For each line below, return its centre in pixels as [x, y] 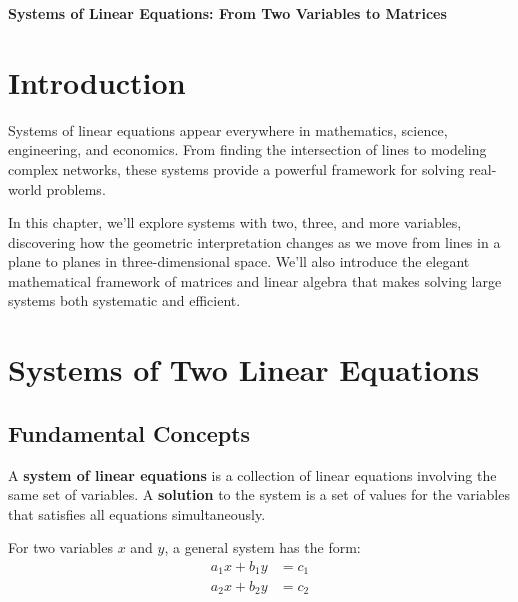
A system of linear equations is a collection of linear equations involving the [252, 474]
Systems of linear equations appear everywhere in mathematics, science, [228, 129]
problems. [76, 188]
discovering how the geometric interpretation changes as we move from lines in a [254, 241]
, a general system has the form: [262, 547]
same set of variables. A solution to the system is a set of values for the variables [259, 494]
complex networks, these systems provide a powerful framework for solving [236, 168]
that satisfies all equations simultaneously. [137, 513]
